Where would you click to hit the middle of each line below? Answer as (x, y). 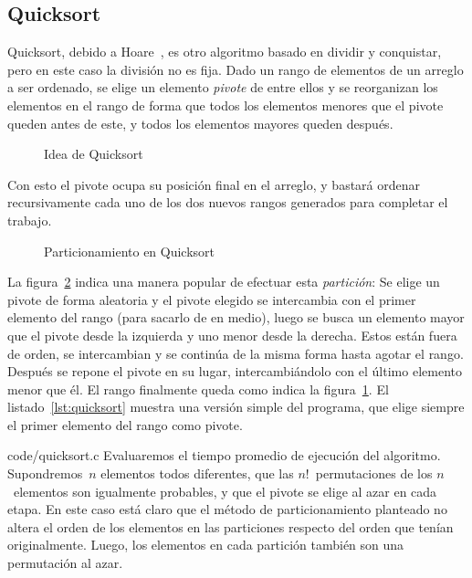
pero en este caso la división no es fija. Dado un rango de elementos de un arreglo (236, 69)
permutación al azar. (65, 563)
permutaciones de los (374, 473)
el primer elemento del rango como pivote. (125, 424)
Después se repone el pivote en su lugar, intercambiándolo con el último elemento (235, 371)
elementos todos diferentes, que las (197, 473)
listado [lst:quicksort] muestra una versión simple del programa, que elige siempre (236, 407)
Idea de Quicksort (94, 154)
